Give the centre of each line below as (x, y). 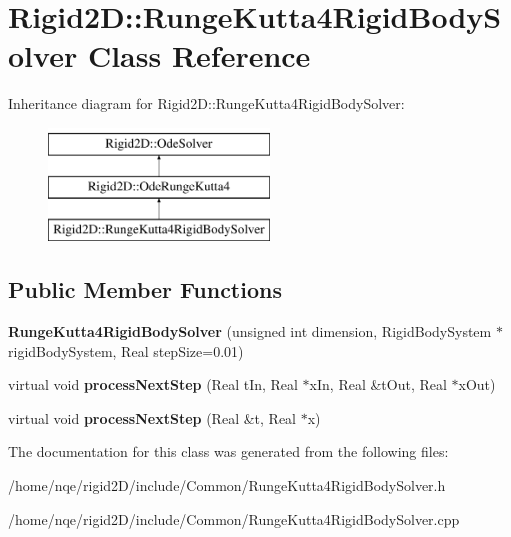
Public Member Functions (145, 289)
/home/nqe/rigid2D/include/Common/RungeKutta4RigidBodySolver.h (227, 485)
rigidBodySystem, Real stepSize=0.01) (126, 350)
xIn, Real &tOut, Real (378, 384)
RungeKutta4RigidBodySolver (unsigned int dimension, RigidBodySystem (250, 331)
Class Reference (199, 55)
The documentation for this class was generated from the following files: (228, 451)
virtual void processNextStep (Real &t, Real (152, 417)
